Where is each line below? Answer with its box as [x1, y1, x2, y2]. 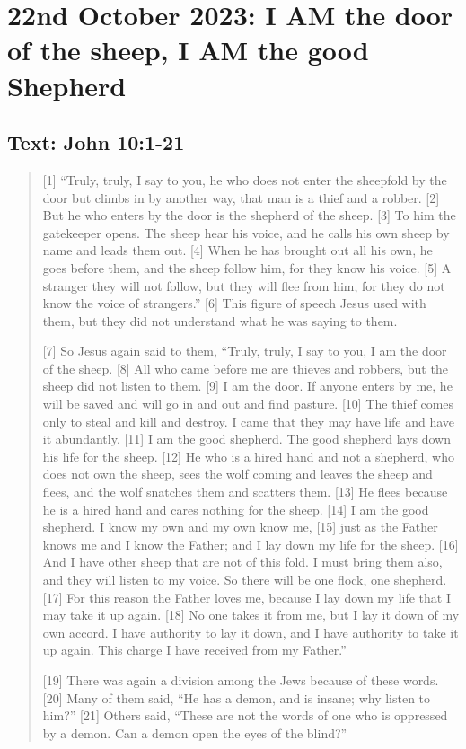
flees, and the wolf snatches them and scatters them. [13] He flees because [42, 482, 448, 501]
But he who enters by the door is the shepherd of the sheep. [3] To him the [42, 206, 456, 225]
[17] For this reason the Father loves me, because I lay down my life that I [42, 587, 452, 606]
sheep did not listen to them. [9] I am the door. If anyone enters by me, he [42, 376, 453, 395]
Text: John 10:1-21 [7, 128, 185, 156]
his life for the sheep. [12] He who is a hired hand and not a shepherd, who [42, 446, 454, 465]
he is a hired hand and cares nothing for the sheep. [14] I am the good [42, 499, 429, 518]
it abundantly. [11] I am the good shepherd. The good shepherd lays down [42, 429, 451, 448]
